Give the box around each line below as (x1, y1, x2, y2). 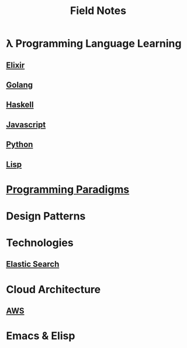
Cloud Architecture (6, 283, 101, 296)
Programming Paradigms (6, 183, 130, 196)
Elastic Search (6, 259, 60, 269)
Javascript (6, 120, 46, 130)
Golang (6, 80, 33, 90)
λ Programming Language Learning (6, 37, 182, 50)
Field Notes (70, 4, 127, 18)
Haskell (6, 100, 34, 110)
